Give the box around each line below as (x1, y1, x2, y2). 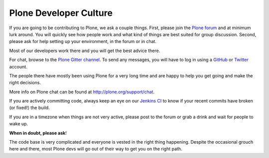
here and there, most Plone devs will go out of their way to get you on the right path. (9, 146, 182, 152)
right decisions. (9, 80, 41, 86)
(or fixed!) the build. (9, 105, 50, 111)
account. (9, 63, 27, 69)
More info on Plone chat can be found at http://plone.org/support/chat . (9, 89, 154, 95)
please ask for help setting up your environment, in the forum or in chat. (9, 39, 157, 45)
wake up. (9, 121, 28, 127)
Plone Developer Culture (9, 7, 113, 18)
